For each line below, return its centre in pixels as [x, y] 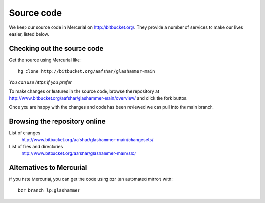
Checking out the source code [56, 48]
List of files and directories [36, 147]
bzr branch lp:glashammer [49, 190]
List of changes [25, 133]
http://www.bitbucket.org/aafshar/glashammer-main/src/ [79, 153]
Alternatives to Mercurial [48, 167]
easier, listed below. [29, 34]
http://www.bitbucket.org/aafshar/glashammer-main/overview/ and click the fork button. [98, 98]
